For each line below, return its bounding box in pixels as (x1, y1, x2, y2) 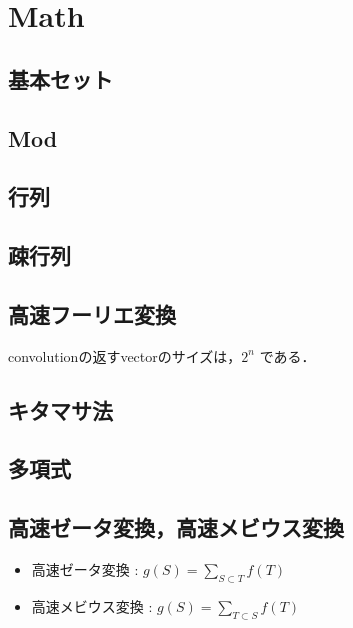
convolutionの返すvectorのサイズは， (8, 345, 242, 366)
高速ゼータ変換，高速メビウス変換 (8, 512, 344, 543)
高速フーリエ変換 (8, 298, 176, 329)
